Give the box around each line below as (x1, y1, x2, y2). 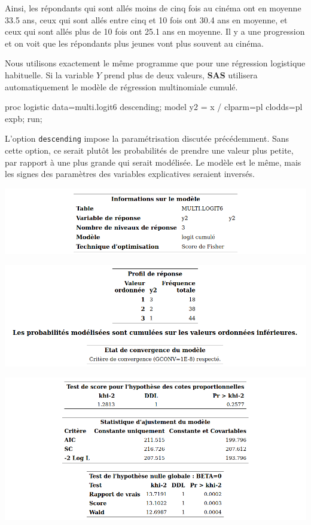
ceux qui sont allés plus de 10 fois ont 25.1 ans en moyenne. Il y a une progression (5, 25, 305, 38)
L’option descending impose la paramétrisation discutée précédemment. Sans (5, 132, 289, 145)
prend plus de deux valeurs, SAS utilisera (103, 68, 258, 81)
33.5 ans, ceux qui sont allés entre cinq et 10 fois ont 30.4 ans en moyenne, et (5, 13, 288, 26)
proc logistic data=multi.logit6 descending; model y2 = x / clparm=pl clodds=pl (5, 100, 303, 113)
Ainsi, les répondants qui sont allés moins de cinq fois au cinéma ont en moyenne (5, 2, 301, 14)
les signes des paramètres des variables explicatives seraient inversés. (5, 167, 255, 180)
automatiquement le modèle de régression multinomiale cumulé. (5, 80, 238, 93)
